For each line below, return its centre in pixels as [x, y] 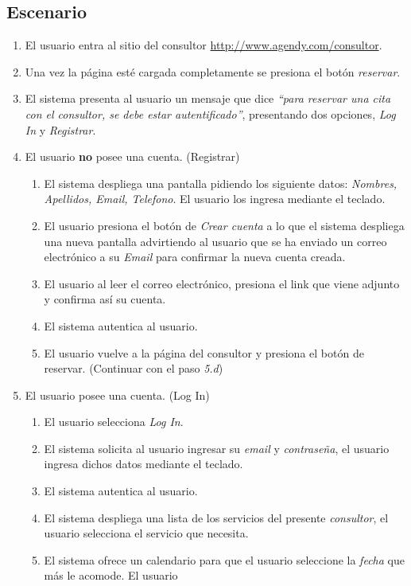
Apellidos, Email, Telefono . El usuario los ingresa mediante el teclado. [215, 199]
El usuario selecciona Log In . [114, 422]
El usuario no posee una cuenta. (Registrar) [132, 156]
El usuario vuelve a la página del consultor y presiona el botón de [204, 352]
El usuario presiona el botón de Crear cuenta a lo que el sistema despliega [224, 225]
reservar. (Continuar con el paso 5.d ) [134, 368]
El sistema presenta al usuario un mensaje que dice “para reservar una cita [208, 98]
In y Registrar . [60, 129]
